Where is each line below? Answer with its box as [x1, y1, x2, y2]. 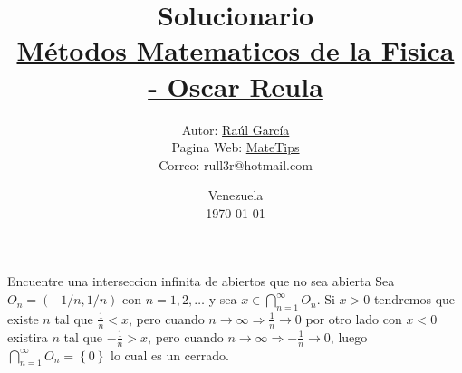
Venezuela [207, 186, 264, 205]
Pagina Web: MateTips [171, 138, 300, 157]
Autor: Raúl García [181, 120, 290, 139]
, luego [330, 327, 368, 346]
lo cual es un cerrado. [110, 345, 229, 364]
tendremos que [373, 290, 456, 309]
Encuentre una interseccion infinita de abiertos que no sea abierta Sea [7, 272, 395, 291]
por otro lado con [305, 309, 402, 328]
